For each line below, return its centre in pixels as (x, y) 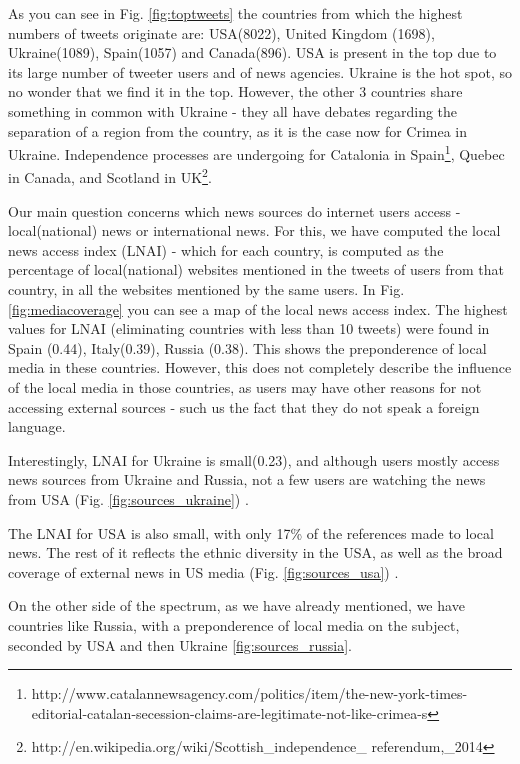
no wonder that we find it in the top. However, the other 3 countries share (235, 91)
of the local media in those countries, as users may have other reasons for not (245, 387)
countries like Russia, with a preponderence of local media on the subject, (234, 624)
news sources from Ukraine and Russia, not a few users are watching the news (247, 479)
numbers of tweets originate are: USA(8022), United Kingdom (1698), (221, 32)
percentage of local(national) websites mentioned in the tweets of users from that (256, 269)
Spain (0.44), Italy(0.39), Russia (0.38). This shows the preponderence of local (247, 347)
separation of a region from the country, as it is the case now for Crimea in (238, 130)
